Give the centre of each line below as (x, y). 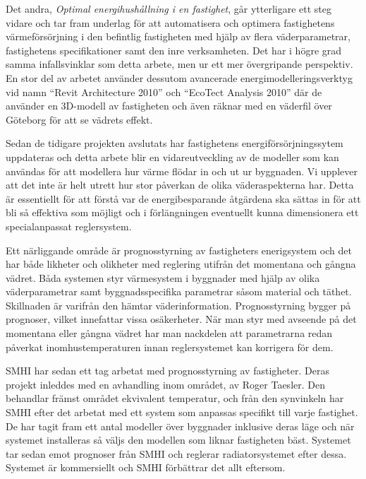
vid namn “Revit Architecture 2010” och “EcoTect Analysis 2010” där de (164, 91)
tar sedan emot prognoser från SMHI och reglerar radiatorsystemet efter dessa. (176, 453)
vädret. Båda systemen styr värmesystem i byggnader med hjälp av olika (163, 277)
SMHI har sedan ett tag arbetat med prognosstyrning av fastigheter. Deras (167, 371)
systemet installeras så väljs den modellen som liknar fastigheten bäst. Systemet (178, 440)
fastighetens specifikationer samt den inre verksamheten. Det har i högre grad (174, 50)
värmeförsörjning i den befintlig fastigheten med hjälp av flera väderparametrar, (178, 36)
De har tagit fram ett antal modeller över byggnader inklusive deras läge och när (180, 426)
